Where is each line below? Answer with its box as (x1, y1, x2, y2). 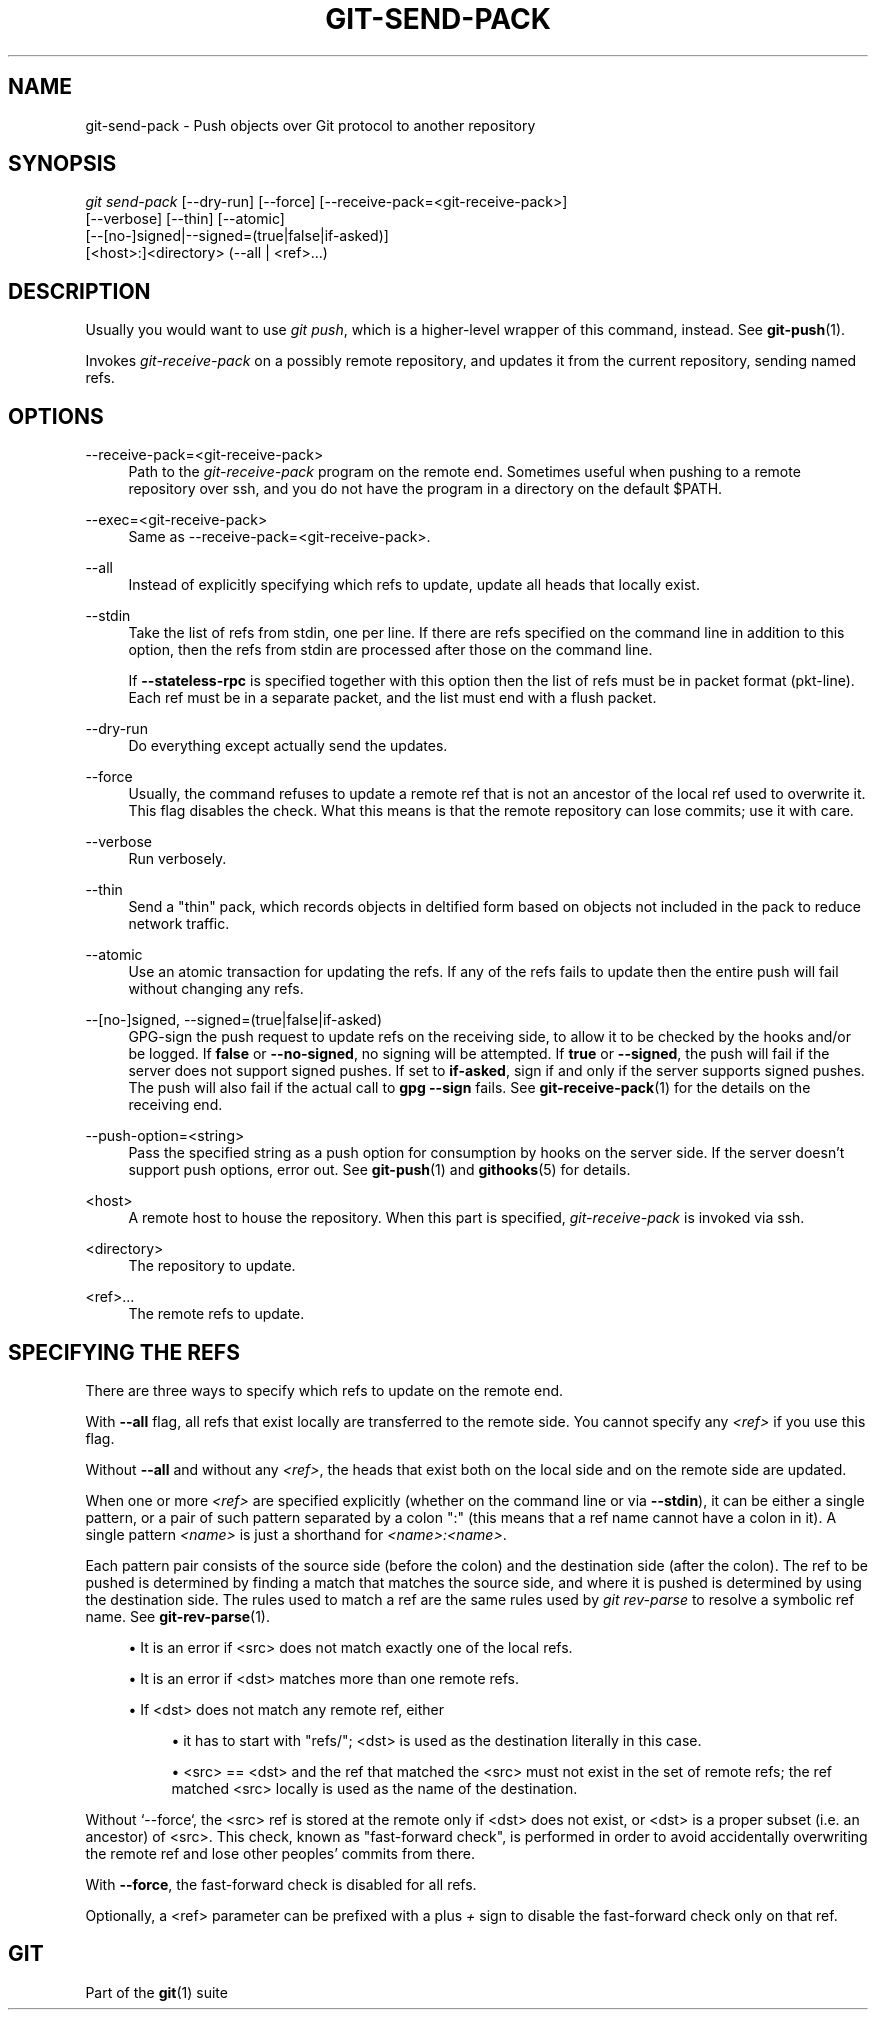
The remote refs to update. (128, 1305, 305, 1323)
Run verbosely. (128, 850, 227, 868)
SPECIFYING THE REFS (8, 1339, 240, 1365)
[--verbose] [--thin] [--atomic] (85, 210, 285, 228)
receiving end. (128, 1096, 223, 1114)
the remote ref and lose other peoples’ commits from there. (85, 1844, 475, 1862)
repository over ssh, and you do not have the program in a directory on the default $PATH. (128, 480, 723, 498)
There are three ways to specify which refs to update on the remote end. (85, 1381, 564, 1399)
